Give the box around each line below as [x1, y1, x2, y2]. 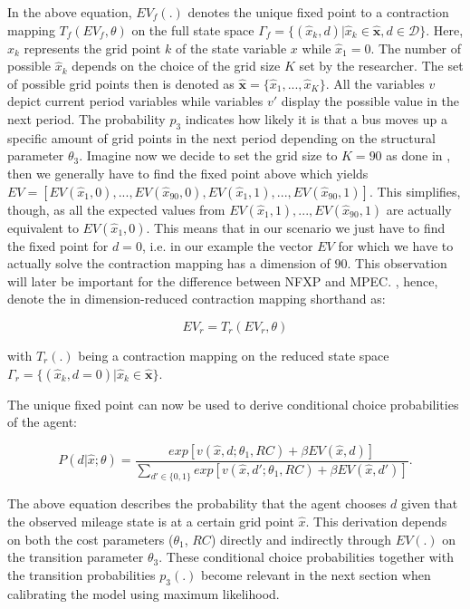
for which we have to [338, 236, 454, 255]
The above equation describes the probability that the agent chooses [7, 494, 387, 513]
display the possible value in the [281, 92, 460, 111]
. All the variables [325, 73, 425, 92]
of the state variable [175, 38, 287, 57]
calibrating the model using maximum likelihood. [7, 584, 280, 603]
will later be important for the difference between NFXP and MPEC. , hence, [7, 271, 438, 290]
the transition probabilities [7, 565, 156, 584]
